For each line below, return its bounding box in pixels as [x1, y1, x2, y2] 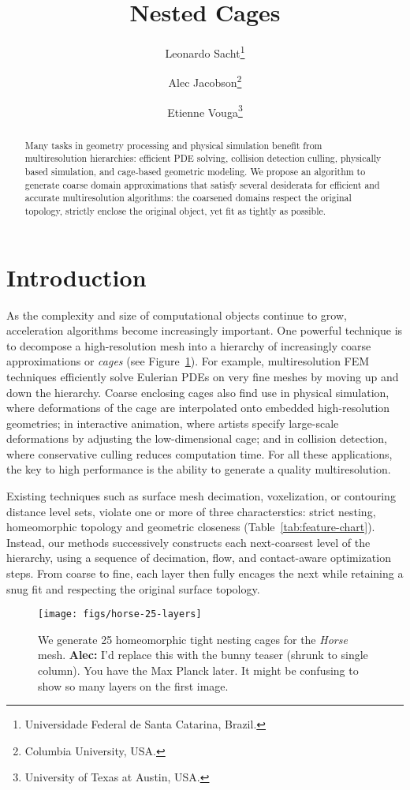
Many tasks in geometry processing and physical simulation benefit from [24, 138, 322, 152]
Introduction [6, 260, 147, 293]
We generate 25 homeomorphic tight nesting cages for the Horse [38, 631, 348, 647]
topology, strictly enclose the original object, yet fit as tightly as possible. [24, 204, 326, 217]
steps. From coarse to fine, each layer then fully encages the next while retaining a [6, 565, 404, 582]
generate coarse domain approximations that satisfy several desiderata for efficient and [24, 178, 380, 191]
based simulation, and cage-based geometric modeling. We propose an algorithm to [24, 164, 366, 178]
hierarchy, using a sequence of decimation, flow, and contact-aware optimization [6, 549, 391, 566]
